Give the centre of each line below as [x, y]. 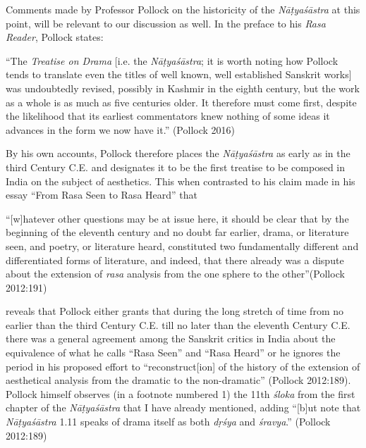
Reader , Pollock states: [55, 37]
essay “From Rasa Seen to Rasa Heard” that [102, 195]
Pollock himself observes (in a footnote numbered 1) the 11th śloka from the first [181, 393]
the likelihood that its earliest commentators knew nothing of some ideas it [168, 116]
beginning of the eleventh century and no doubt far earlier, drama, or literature [177, 232]
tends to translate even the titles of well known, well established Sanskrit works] [179, 74]
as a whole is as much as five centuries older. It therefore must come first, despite [181, 102]
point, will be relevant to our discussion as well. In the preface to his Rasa [166, 23]
